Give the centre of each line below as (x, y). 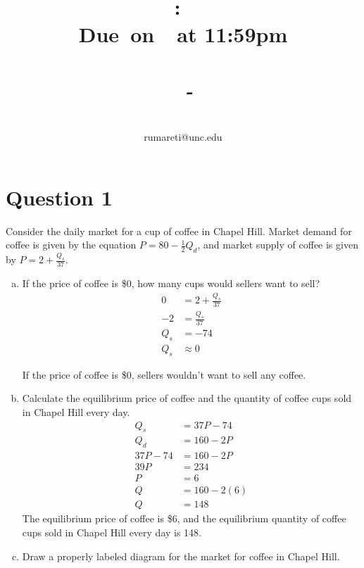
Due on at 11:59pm (183, 34)
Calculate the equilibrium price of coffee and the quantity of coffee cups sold (187, 398)
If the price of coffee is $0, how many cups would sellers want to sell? (171, 283)
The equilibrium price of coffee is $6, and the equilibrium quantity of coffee (184, 518)
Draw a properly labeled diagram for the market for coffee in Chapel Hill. (181, 556)
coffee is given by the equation (71, 245)
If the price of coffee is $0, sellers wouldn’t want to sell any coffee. (164, 374)
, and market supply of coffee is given (278, 245)
